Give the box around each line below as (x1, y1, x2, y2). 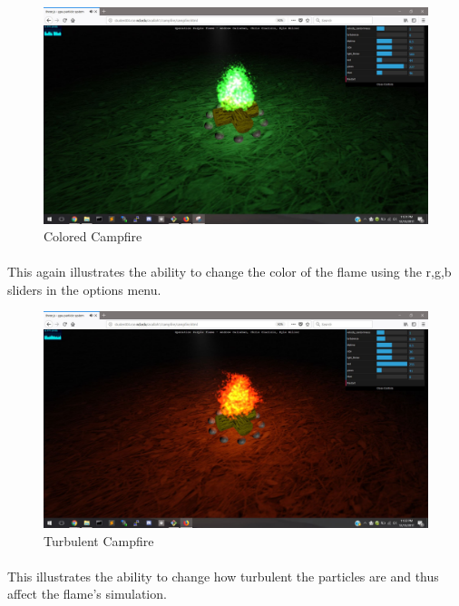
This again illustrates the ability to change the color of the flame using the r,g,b (7, 262, 452, 281)
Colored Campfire (44, 227, 142, 246)
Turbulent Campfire (44, 531, 154, 550)
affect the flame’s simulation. (7, 584, 167, 603)
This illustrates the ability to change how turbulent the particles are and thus (7, 566, 439, 585)
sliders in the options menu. (7, 279, 161, 298)
